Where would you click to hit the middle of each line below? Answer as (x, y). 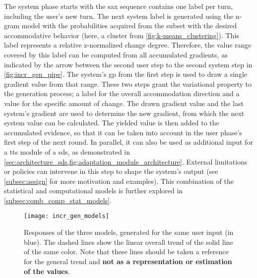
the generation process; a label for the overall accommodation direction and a (122, 93)
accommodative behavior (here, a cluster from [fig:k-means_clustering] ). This (122, 35)
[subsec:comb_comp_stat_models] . (58, 200)
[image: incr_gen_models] (66, 216)
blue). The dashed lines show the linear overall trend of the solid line (128, 242)
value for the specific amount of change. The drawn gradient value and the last (124, 103)
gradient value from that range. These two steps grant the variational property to (128, 83)
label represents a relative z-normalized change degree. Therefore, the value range (128, 45)
